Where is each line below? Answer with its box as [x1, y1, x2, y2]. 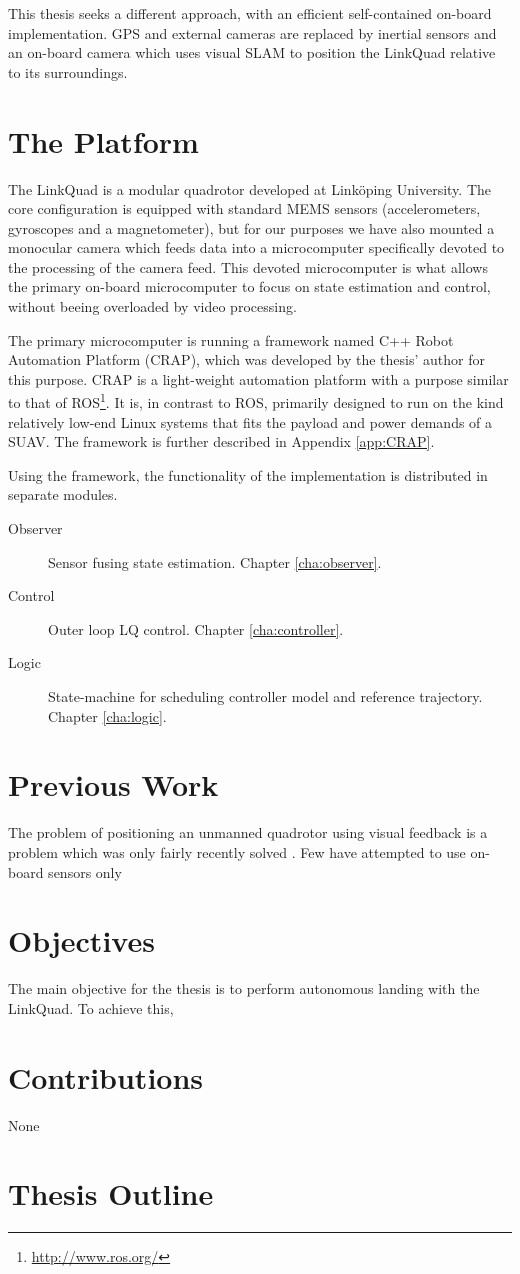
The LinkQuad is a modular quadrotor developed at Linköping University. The [8, 178, 491, 199]
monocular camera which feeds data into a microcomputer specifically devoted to [8, 237, 505, 258]
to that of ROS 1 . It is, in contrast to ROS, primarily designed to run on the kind [8, 389, 504, 413]
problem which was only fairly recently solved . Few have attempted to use [8, 841, 466, 862]
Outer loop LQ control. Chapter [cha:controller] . [48, 618, 344, 639]
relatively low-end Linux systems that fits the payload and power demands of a [8, 411, 493, 432]
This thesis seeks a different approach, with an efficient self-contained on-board [8, 3, 492, 23]
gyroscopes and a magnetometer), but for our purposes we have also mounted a [8, 217, 495, 238]
